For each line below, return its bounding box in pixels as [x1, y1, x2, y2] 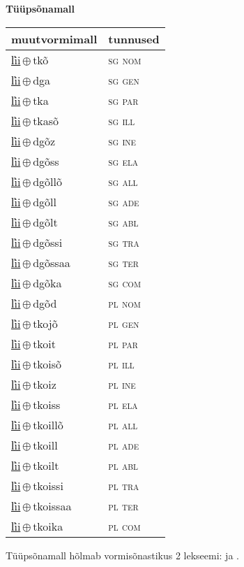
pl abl [108, 457, 138, 473]
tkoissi [33, 477, 63, 494]
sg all [108, 173, 138, 189]
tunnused [108, 30, 160, 47]
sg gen [108, 71, 139, 88]
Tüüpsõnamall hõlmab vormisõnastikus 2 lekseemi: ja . [6, 547, 239, 562]
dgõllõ [33, 173, 62, 189]
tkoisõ [33, 355, 62, 372]
